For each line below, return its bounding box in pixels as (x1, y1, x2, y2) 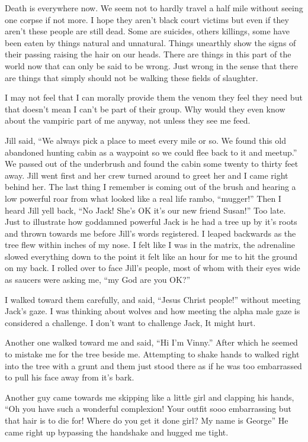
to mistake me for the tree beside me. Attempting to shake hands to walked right (5, 348, 300, 360)
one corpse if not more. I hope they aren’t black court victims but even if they (5, 13, 289, 25)
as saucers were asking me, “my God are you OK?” (5, 273, 191, 286)
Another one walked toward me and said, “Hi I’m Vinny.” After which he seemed (5, 336, 298, 349)
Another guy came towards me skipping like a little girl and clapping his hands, (5, 391, 294, 403)
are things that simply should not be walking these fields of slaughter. (5, 71, 258, 83)
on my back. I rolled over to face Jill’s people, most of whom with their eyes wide (5, 262, 300, 274)
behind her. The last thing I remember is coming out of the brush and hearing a (5, 180, 296, 193)
